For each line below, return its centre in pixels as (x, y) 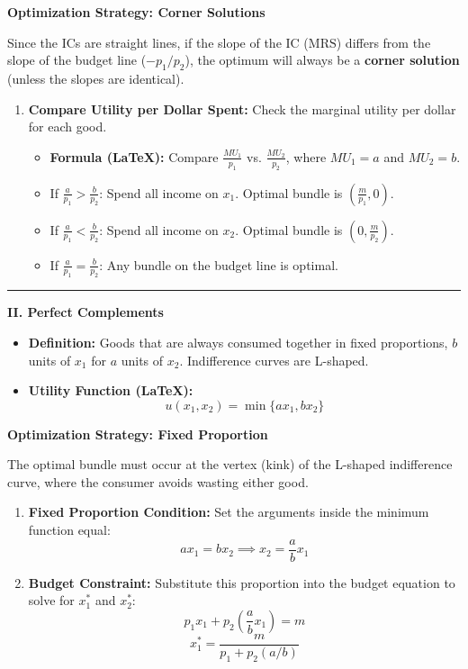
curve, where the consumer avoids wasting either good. (158, 481)
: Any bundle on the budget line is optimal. (219, 264)
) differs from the (383, 42)
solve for (51, 600)
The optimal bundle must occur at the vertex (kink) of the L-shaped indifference (230, 464)
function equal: (69, 530)
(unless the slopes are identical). (96, 78)
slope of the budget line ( (77, 60)
